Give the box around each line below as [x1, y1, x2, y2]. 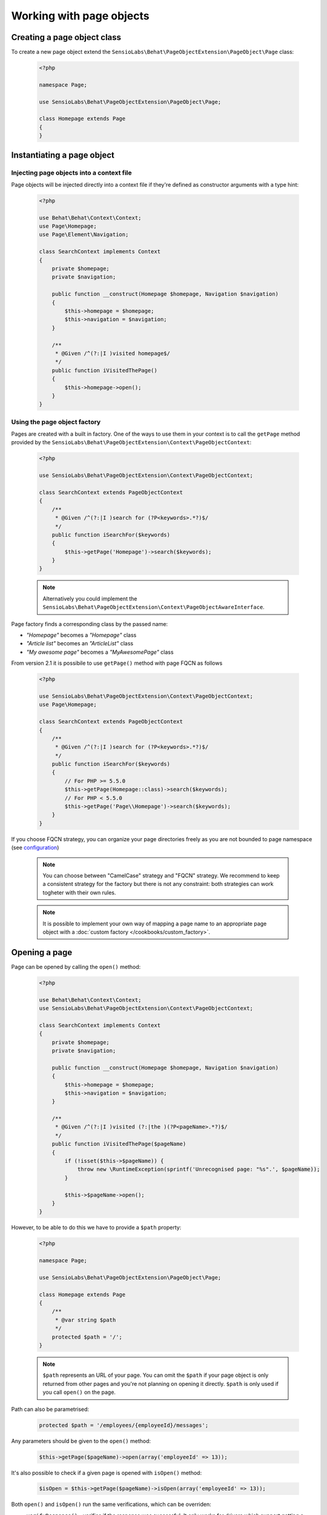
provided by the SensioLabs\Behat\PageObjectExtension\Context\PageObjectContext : [11, 439, 251, 446]
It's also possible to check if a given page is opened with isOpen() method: [11, 1469, 202, 1476]
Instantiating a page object [11, 150, 114, 160]
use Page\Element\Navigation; [39, 231, 129, 238]
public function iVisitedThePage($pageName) [51, 1140, 187, 1148]
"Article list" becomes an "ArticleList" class [26, 640, 133, 647]
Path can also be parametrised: [11, 1405, 90, 1413]
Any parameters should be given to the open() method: [11, 1437, 151, 1445]
